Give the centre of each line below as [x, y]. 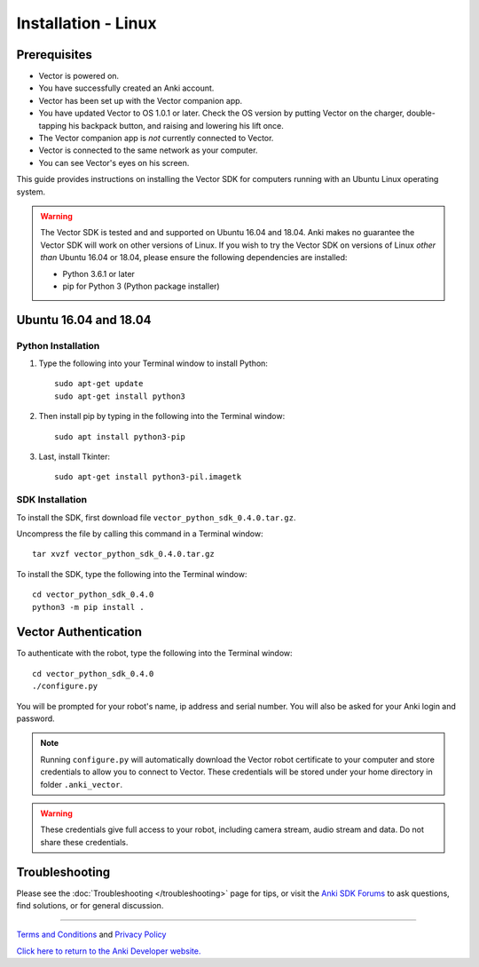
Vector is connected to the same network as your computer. [148, 150]
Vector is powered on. [79, 76]
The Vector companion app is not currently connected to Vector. [156, 139]
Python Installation [58, 345]
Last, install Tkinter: [75, 456]
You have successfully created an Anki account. [126, 88]
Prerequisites [54, 55]
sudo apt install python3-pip [120, 436]
